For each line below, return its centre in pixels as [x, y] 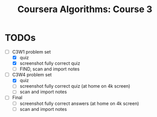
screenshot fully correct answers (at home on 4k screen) [79, 103]
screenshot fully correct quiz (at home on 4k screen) [75, 86]
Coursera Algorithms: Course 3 [85, 9]
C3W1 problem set [32, 52]
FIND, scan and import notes [50, 69]
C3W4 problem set [32, 75]
